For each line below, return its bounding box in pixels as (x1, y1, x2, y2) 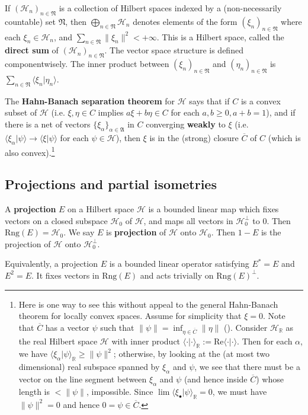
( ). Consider (224, 321, 268, 333)
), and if (266, 106, 296, 119)
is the (261, 226, 281, 238)
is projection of (106, 226, 166, 238)
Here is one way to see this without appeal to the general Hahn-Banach (18, 298, 278, 310)
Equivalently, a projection (5, 257, 98, 270)
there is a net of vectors (5, 117, 91, 130)
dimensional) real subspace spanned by (18, 360, 160, 373)
